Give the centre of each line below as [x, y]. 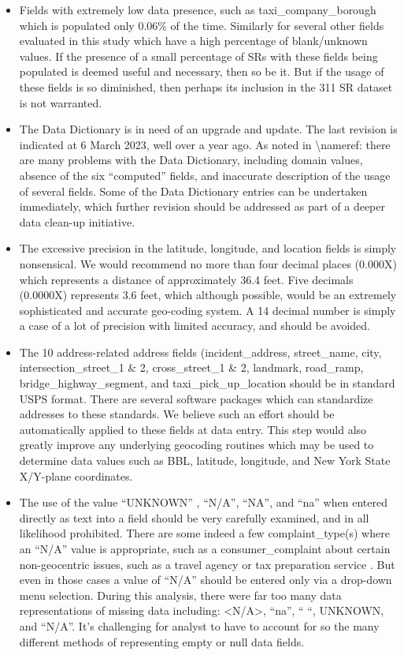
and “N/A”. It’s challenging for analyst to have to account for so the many [199, 625]
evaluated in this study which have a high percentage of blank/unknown [193, 41]
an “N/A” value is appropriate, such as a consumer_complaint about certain [205, 548]
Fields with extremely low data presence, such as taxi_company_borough [198, 9]
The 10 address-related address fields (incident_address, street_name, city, [200, 352]
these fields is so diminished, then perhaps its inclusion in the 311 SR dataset [206, 86]
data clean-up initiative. [77, 221]
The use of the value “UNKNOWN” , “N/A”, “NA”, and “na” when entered [203, 502]
